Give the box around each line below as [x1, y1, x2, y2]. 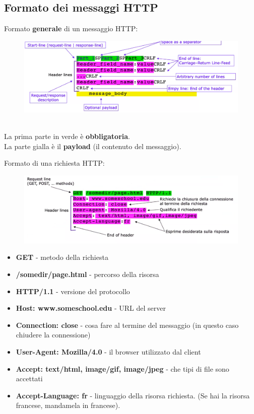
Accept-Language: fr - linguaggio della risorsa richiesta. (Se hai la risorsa [16, 390, 250, 400]
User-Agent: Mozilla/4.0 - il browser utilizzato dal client [16, 346, 201, 357]
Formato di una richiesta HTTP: [4, 158, 105, 168]
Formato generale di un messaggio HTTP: [4, 23, 138, 34]
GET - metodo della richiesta [16, 252, 108, 262]
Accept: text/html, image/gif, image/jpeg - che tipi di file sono [16, 363, 229, 374]
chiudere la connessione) [16, 329, 91, 340]
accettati [16, 373, 43, 384]
